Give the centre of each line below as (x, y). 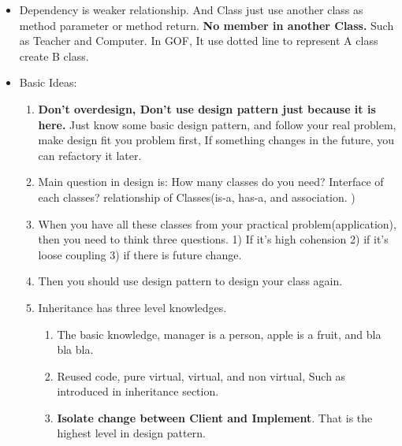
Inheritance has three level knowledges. (132, 307)
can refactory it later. (90, 155)
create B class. (54, 56)
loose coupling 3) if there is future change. (140, 254)
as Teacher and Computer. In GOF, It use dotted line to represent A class (199, 41)
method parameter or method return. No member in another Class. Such (207, 25)
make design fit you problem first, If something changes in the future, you (216, 140)
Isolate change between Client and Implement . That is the (215, 417)
